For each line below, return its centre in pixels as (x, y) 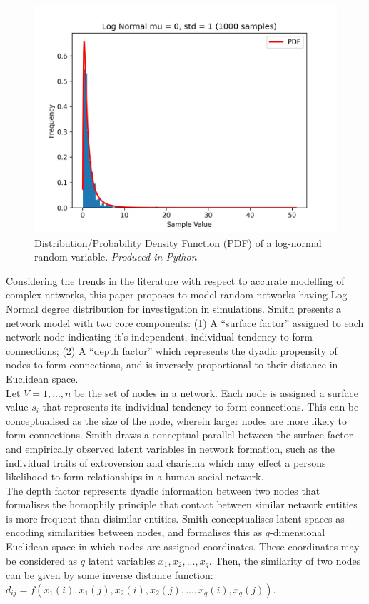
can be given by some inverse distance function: (110, 575)
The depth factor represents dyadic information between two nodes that (163, 490)
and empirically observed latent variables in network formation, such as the (170, 448)
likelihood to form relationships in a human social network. (135, 477)
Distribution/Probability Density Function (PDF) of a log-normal (178, 242)
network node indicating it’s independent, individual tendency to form (159, 337)
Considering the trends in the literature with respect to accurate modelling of (175, 280)
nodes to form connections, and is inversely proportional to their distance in (172, 364)
